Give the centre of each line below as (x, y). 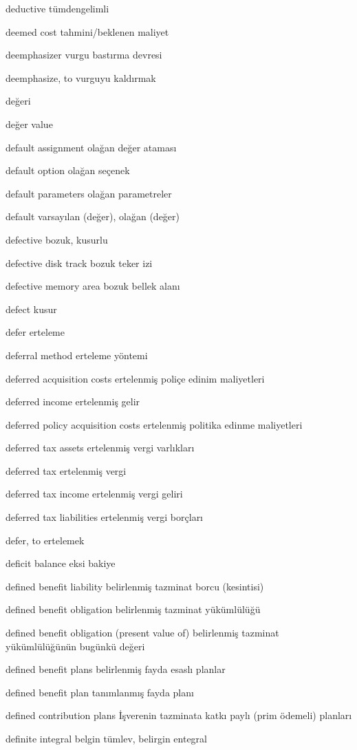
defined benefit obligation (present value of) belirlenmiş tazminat (142, 633)
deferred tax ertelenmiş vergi (66, 470)
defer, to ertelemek (45, 540)
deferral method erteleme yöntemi (77, 355)
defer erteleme (35, 332)
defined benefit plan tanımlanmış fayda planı (100, 692)
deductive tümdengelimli (57, 8)
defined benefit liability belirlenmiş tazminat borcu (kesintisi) (135, 586)
